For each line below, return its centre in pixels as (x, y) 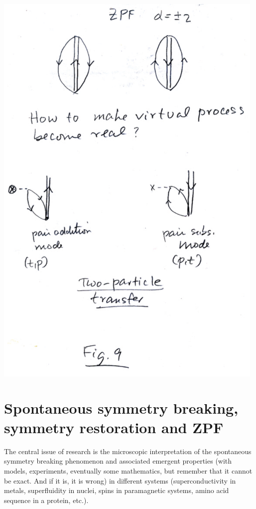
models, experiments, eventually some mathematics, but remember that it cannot (128, 471)
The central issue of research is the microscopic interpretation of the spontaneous (128, 451)
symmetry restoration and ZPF (114, 427)
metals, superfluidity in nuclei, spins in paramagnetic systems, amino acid (117, 490)
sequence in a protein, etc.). (46, 500)
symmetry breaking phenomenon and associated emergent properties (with (118, 461)
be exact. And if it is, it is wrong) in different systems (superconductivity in (120, 480)
